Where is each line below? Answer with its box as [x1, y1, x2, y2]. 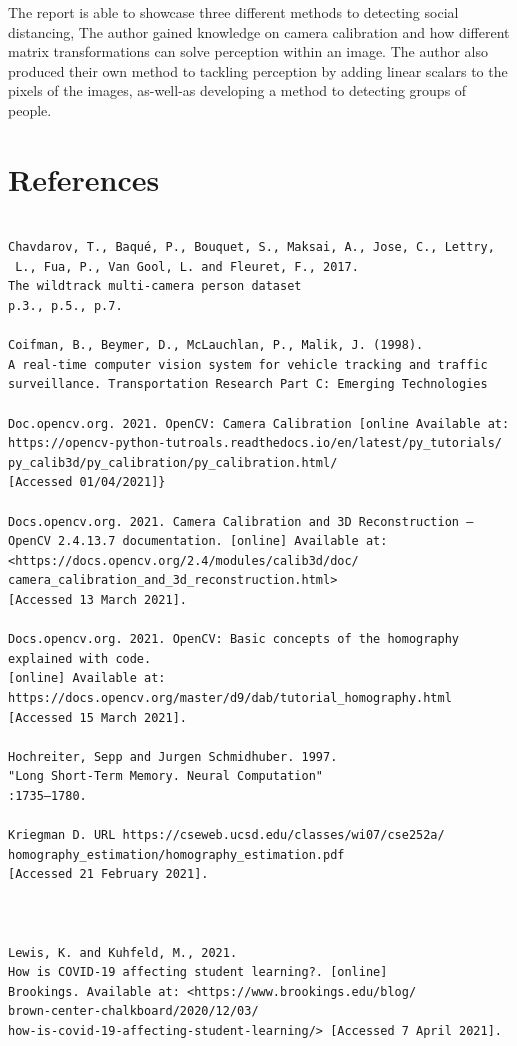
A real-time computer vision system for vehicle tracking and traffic [8, 357, 488, 372]
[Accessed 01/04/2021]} [8, 475, 166, 490]
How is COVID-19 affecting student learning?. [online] [8, 965, 388, 980]
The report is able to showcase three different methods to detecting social [8, 2, 459, 22]
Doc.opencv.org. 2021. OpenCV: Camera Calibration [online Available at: [8, 416, 510, 431]
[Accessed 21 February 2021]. [8, 867, 209, 882]
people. [8, 99, 52, 120]
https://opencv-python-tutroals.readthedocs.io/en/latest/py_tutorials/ [8, 436, 502, 451]
